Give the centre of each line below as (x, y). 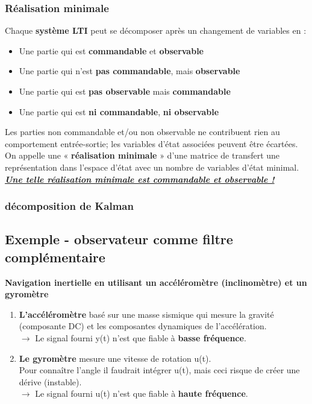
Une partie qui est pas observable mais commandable (125, 91)
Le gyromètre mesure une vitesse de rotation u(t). (115, 358)
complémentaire (55, 257)
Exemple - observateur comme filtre (119, 239)
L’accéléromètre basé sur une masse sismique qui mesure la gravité (146, 314)
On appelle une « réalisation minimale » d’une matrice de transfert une (142, 155)
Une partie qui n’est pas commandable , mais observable (129, 71)
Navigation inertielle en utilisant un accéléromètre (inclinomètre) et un (156, 282)
